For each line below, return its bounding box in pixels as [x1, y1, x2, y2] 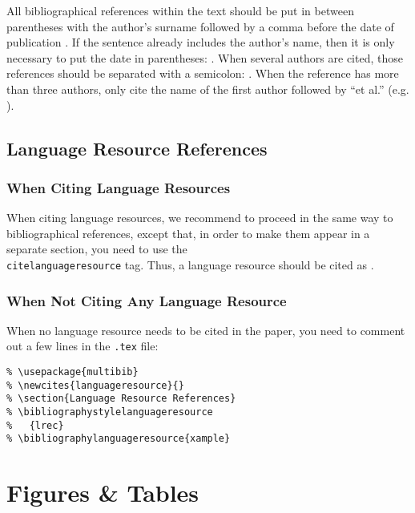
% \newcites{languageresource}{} [6, 379, 184, 391]
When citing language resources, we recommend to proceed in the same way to [6, 209, 393, 226]
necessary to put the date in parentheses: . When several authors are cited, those [6, 49, 403, 66]
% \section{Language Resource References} [6, 393, 236, 405]
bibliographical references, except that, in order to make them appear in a [6, 224, 370, 241]
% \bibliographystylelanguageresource [6, 406, 213, 418]
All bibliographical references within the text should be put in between [6, 2, 354, 18]
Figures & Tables [6, 476, 199, 509]
